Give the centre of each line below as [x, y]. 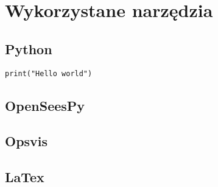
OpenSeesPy [45, 105]
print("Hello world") [49, 73]
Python [29, 48]
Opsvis [26, 141]
